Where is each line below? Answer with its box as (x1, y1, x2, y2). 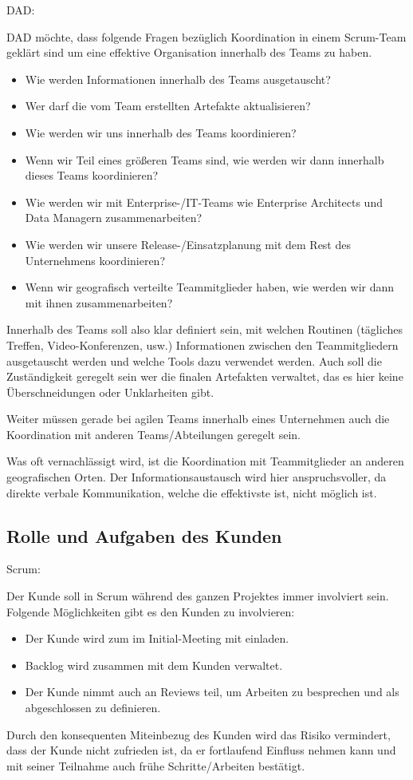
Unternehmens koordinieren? (25, 251, 166, 268)
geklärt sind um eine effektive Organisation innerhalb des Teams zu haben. (6, 44, 372, 61)
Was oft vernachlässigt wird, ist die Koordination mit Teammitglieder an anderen (6, 453, 404, 469)
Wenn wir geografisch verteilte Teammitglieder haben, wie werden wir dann (25, 279, 395, 295)
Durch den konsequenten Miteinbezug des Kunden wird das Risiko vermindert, (6, 726, 391, 742)
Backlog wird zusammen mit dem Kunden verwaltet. (25, 656, 283, 673)
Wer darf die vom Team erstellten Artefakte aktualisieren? (25, 97, 311, 114)
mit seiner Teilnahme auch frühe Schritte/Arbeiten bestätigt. (6, 757, 305, 774)
